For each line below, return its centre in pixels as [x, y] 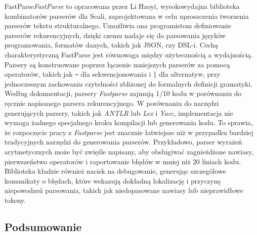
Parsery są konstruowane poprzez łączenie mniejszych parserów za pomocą [117, 64]
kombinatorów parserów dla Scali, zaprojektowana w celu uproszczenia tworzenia [127, 16]
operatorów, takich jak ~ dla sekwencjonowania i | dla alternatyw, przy [112, 74]
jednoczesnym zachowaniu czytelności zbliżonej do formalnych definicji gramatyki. [128, 83]
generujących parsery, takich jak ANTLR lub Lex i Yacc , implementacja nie [119, 113]
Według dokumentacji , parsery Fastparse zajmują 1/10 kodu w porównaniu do [123, 93]
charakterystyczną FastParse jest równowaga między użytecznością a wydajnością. [129, 54]
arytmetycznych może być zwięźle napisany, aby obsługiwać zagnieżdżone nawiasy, [129, 151]
